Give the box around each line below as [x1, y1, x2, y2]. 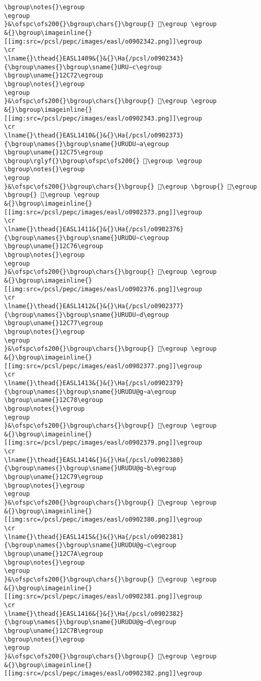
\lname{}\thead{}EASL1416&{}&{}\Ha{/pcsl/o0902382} [4, 610, 184, 617]
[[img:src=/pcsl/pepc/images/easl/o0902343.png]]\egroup [4, 114, 202, 122]
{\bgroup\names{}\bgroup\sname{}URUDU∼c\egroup [4, 234, 169, 242]
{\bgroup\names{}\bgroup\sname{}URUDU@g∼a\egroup [4, 388, 177, 395]
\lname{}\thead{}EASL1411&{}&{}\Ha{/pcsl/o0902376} [4, 226, 184, 233]
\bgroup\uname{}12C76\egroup [4, 243, 103, 250]
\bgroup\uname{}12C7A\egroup [4, 550, 103, 557]
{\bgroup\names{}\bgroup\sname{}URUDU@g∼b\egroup [4, 465, 177, 472]
